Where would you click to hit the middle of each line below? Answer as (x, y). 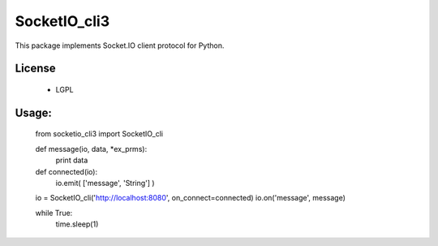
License (35, 69)
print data (72, 160)
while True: (54, 213)
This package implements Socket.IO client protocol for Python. (120, 45)
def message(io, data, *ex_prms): (91, 149)
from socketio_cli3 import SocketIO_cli (99, 134)
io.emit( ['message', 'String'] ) (105, 183)
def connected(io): (67, 171)
